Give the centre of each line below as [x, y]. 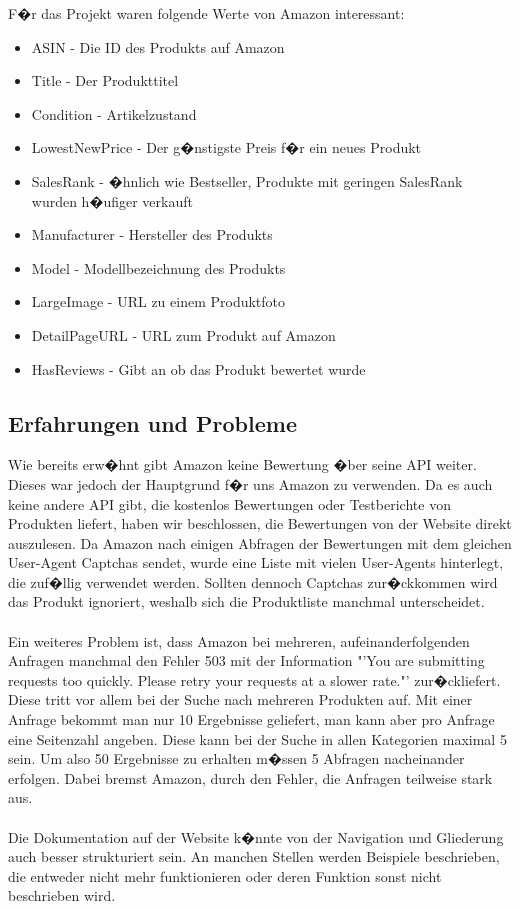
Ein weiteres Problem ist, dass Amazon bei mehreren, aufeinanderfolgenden [239, 640]
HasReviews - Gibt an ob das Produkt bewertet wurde [198, 368]
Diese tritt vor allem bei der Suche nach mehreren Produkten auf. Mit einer [240, 699]
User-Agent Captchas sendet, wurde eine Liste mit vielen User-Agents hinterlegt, [256, 562]
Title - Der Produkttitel [105, 80]
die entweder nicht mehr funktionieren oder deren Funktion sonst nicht [225, 875]
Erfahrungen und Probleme [152, 422]
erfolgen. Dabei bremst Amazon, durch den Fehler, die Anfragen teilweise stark [250, 777]
